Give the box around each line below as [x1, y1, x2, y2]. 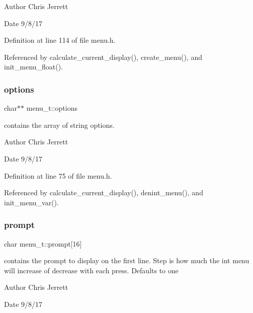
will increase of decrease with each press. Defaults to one [4, 265, 179, 275]
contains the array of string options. [4, 119, 115, 130]
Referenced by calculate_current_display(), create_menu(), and [4, 51, 202, 62]
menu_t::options [26, 103, 77, 113]
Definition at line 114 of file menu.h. [4, 35, 116, 45]
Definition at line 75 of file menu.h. [4, 170, 112, 181]
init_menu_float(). [4, 61, 63, 72]
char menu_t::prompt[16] [4, 238, 82, 249]
